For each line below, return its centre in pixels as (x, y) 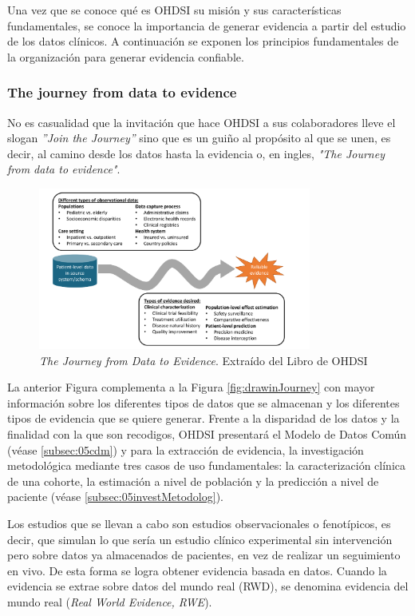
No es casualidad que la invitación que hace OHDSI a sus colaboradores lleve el (202, 122)
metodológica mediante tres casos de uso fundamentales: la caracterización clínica (206, 465)
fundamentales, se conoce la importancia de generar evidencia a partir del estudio (207, 25)
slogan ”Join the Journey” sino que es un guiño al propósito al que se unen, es (199, 138)
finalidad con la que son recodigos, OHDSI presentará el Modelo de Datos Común (207, 433)
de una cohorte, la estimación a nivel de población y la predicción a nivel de (193, 481)
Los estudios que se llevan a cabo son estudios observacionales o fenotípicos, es (199, 523)
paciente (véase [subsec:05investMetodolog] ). (115, 497)
